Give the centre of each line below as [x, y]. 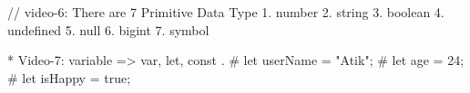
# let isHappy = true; [69, 77]
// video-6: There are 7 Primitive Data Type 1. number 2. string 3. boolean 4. [226, 12]
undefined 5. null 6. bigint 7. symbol [108, 29]
